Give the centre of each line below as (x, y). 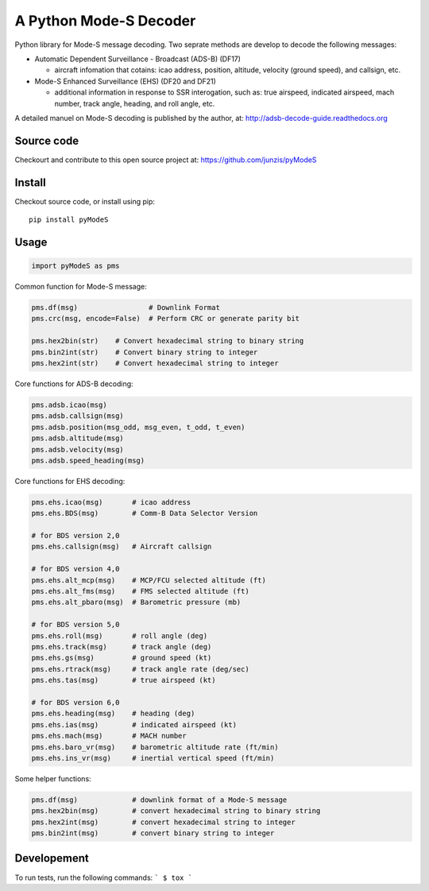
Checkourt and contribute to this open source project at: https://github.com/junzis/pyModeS (166, 160)
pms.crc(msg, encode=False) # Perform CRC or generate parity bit (166, 319)
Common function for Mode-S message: (81, 287)
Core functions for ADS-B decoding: (74, 384)
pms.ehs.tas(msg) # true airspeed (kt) (124, 680)
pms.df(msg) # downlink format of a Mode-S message (159, 800)
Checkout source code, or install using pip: (85, 201)
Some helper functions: (53, 778)
